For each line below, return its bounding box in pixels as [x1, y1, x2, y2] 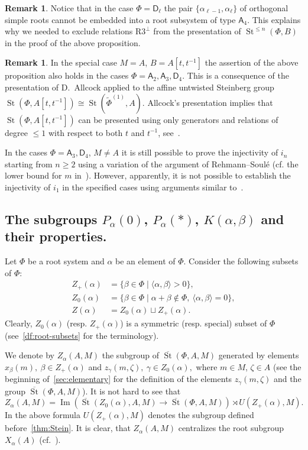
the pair [164, 2, 193, 14]
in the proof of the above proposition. [5, 36, 141, 48]
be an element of [115, 255, 176, 267]
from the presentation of [153, 25, 241, 37]
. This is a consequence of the [182, 69, 289, 82]
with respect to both [48, 126, 123, 138]
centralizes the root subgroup [178, 422, 284, 434]
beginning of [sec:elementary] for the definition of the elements [5, 373, 232, 385]
